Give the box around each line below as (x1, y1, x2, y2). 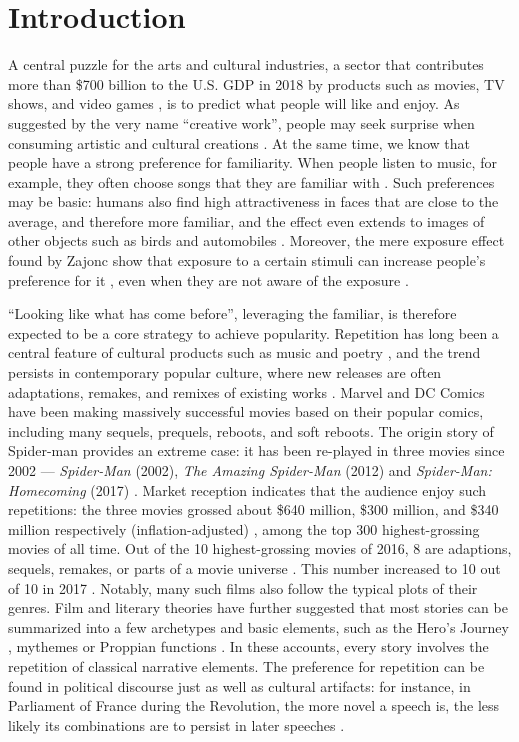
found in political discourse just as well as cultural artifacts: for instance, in (8, 675, 471, 696)
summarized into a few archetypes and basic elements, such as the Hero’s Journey (8, 616, 509, 637)
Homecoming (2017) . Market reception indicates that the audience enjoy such (8, 479, 487, 500)
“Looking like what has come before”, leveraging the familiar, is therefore (8, 303, 457, 324)
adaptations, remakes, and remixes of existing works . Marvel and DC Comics (8, 381, 485, 402)
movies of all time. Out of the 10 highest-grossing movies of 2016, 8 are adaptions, (8, 538, 512, 559)
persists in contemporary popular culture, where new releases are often (8, 362, 442, 383)
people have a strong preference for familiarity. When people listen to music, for (8, 152, 497, 173)
